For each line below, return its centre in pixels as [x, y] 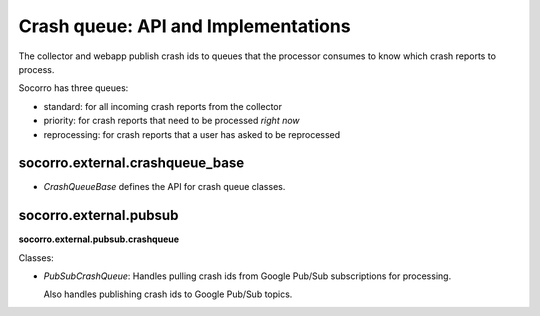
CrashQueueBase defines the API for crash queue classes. [164, 187]
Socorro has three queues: [73, 88]
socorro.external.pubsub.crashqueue [99, 239]
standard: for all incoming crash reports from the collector [163, 106]
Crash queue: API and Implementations [184, 26]
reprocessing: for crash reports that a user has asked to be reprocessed [192, 134]
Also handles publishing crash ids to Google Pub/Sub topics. [168, 294]
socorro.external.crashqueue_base [131, 163]
